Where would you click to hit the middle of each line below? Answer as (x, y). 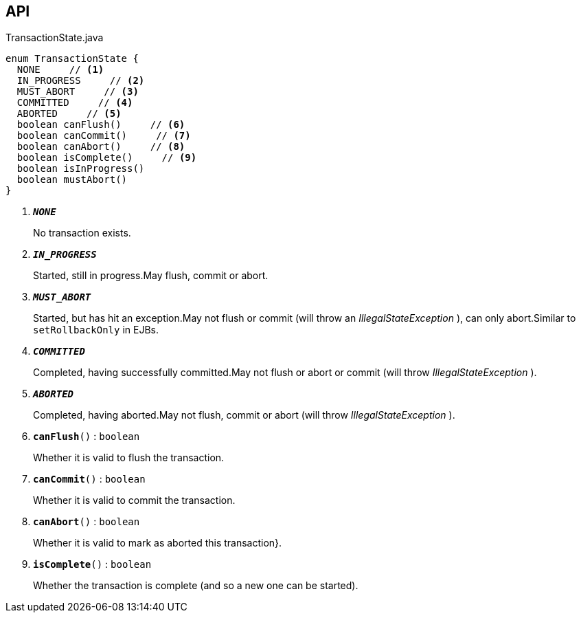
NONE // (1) (60, 70)
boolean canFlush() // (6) (101, 125)
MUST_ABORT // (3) (78, 92)
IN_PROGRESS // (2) (81, 81)
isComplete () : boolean (92, 564)
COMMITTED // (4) (75, 103)
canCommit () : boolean (89, 479)
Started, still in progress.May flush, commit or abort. (151, 276)
